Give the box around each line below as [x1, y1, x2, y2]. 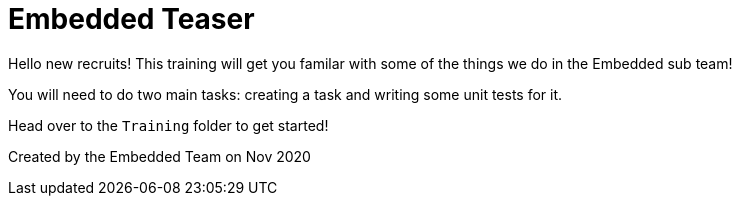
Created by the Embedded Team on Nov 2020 [8, 147, 311, 165]
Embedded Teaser [8, 2, 255, 36]
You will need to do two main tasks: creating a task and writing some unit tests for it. [8, 85, 563, 103]
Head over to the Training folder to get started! [8, 116, 329, 134]
